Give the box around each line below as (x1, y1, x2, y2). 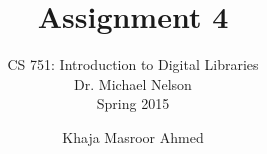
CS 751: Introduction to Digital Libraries (7, 54, 259, 75)
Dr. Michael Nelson (74, 73, 192, 94)
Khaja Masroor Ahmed (62, 126, 204, 147)
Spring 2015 (96, 93, 170, 114)
